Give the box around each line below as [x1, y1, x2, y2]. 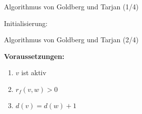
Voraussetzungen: [4, 51, 65, 61]
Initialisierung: [4, 18, 48, 28]
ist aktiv [21, 67, 46, 78]
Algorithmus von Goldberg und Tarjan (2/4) [4, 34, 139, 45]
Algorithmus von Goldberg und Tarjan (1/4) [4, 1, 139, 11]
